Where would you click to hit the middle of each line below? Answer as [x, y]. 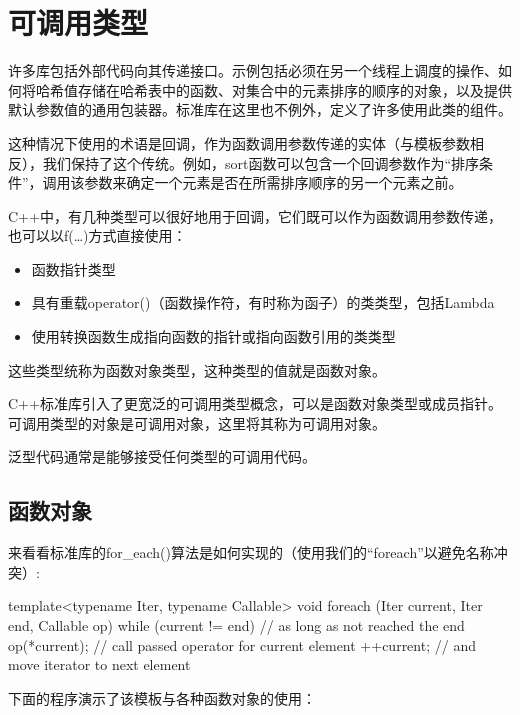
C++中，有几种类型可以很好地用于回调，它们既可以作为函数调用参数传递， [255, 215]
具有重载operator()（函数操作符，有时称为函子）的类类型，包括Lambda [263, 302]
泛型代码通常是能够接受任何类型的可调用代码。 [162, 456]
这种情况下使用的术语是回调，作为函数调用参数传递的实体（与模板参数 [239, 142]
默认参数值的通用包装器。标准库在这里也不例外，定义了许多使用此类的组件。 [260, 109]
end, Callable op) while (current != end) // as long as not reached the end [236, 625]
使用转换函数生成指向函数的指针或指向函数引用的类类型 [213, 336]
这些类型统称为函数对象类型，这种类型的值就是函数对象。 [197, 369]
